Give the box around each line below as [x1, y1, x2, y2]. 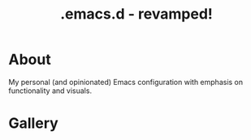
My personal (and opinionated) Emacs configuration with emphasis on [8, 77, 244, 87]
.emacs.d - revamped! [59, 5, 213, 23]
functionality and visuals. [8, 86, 92, 95]
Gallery [8, 114, 58, 133]
